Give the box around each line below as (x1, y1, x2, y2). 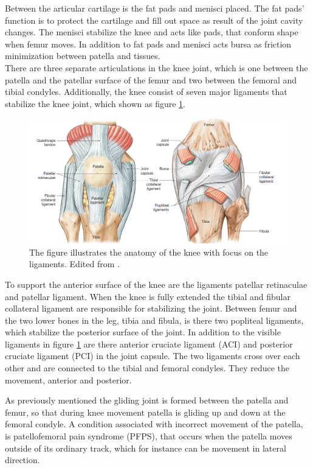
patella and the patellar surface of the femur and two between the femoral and (5, 73, 297, 86)
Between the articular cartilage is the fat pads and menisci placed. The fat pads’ (5, 2, 304, 14)
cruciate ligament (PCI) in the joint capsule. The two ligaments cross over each (5, 349, 300, 362)
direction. (5, 453, 40, 466)
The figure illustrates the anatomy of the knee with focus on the (29, 245, 269, 258)
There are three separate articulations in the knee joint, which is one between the (5, 61, 308, 74)
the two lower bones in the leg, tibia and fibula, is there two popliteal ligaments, (5, 313, 304, 326)
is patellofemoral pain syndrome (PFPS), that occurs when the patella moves (5, 430, 292, 442)
